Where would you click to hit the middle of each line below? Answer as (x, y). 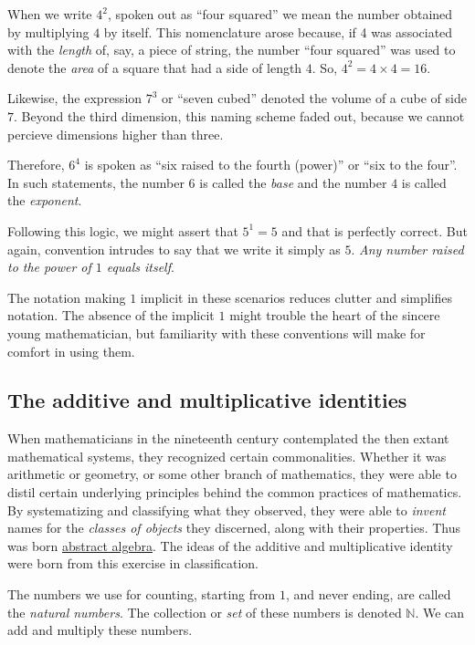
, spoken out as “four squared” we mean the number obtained (280, 14)
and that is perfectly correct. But (375, 230)
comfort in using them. (71, 351)
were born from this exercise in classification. (133, 563)
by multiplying (48, 31)
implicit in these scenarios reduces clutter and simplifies (296, 297)
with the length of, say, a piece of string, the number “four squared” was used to (232, 50)
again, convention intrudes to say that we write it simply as (174, 249)
